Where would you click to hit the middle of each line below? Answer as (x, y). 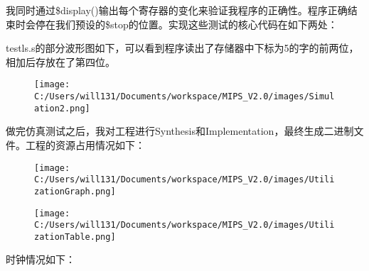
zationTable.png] (75, 237)
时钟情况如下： (41, 259)
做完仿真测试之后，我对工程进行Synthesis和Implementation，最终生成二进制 (180, 131)
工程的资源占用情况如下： (85, 144)
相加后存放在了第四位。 (60, 61)
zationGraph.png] (75, 191)
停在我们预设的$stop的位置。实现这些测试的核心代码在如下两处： (186, 24)
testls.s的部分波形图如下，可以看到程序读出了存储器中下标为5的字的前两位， (182, 48)
